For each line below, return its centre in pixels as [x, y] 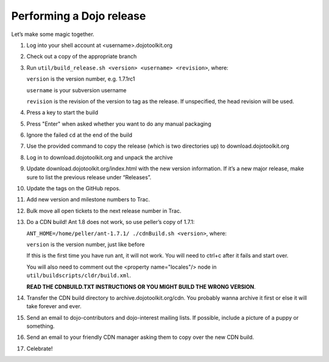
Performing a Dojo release [79, 16]
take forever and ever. [54, 306]
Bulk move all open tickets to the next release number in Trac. [104, 211]
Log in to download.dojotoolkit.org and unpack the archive [100, 157]
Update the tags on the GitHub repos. [74, 189]
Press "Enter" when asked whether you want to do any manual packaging [119, 124]
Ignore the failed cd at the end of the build [80, 135]
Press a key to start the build [62, 112]
